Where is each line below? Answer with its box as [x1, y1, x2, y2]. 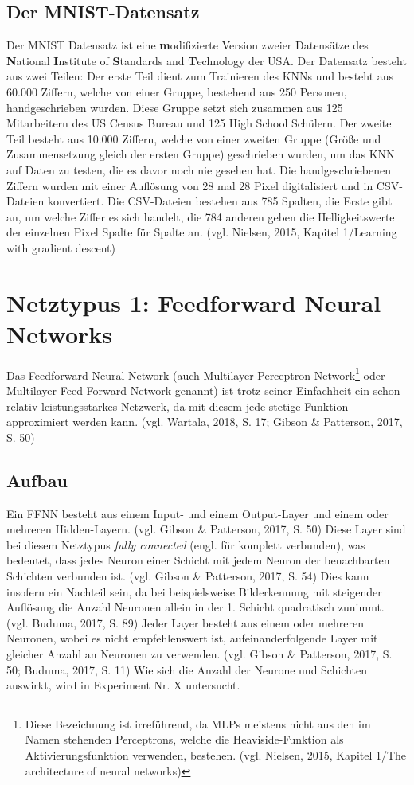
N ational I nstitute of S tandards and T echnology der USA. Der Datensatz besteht [6, 52, 407, 68]
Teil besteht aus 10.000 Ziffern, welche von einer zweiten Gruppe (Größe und [6, 130, 381, 146]
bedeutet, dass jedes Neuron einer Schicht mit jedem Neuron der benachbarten [6, 552, 390, 568]
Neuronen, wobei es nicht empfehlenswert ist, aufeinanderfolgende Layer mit [6, 630, 378, 646]
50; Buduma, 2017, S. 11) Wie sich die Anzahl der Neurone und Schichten [6, 661, 368, 678]
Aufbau [6, 467, 68, 492]
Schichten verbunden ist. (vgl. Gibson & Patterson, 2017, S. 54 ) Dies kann [6, 568, 369, 584]
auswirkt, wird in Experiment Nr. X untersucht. [6, 677, 240, 693]
